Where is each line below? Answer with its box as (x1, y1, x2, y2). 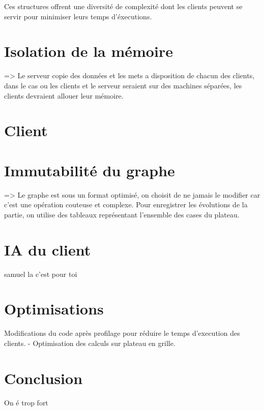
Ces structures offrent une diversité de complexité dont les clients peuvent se (4, 1, 243, 11)
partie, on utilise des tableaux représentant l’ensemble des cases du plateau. (4, 209, 240, 219)
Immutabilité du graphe (4, 160, 175, 180)
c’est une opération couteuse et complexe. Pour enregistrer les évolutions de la (4, 199, 248, 210)
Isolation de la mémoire (4, 41, 173, 61)
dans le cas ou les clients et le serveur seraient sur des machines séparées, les (4, 80, 242, 90)
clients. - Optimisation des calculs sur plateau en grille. (4, 337, 175, 348)
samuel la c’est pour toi (4, 268, 77, 279)
